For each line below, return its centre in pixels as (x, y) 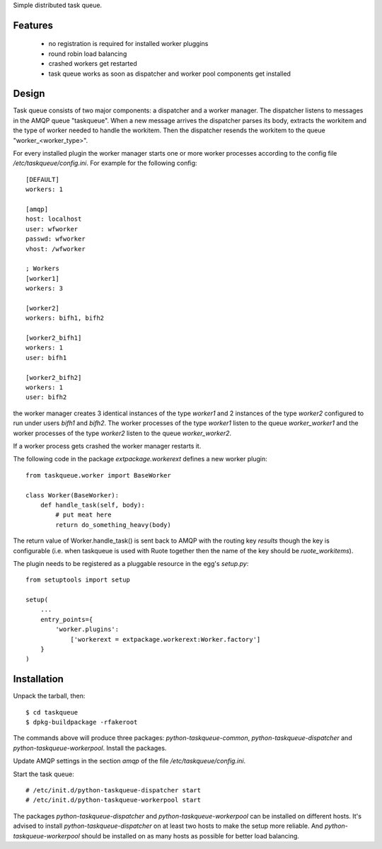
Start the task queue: (44, 774)
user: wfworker (52, 229)
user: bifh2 (46, 397)
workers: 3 (45, 289)
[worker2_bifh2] (54, 377)
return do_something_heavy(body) (113, 525)
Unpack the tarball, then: (49, 696)
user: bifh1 (46, 358)
